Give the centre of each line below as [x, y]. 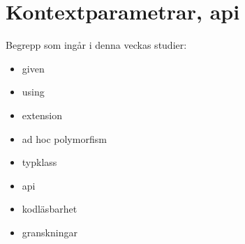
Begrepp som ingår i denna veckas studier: [96, 45]
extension [42, 115]
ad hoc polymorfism [64, 138]
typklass [39, 162]
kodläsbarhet [50, 209]
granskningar [50, 232]
